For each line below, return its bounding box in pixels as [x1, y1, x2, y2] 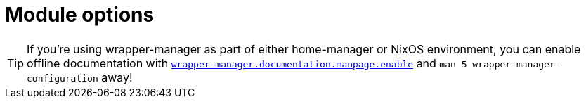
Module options [5, 3, 155, 27]
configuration [27, 72, 98, 84]
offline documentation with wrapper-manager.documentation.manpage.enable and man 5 [27, 56, 467, 70]
